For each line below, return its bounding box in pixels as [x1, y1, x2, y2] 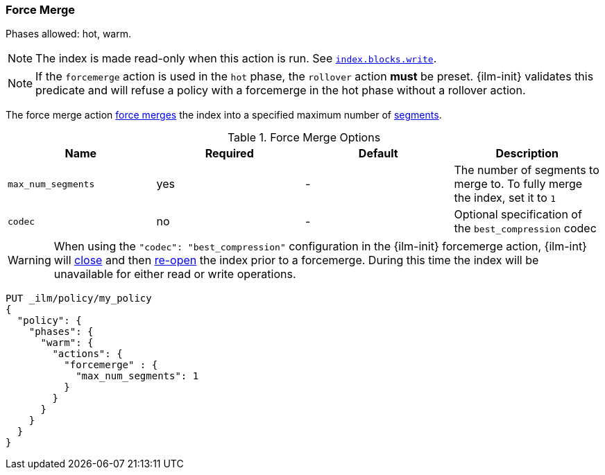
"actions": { [52, 348, 123, 360]
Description [495, 146, 559, 161]
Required [205, 146, 254, 161]
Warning [8, 253, 51, 268]
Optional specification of [454, 207, 582, 222]
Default [358, 146, 398, 161]
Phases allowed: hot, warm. [6, 28, 131, 40]
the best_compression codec [454, 221, 597, 236]
